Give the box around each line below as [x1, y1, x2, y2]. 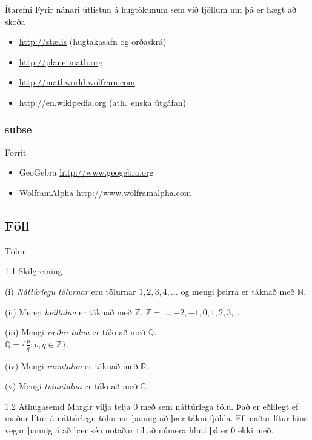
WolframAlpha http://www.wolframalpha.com [19, 186, 191, 199]
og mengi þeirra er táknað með [181, 284, 295, 297]
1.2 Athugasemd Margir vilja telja [5, 399, 131, 412]
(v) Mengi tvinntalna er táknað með [5, 379, 138, 392]
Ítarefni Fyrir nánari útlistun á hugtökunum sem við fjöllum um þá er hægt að [5, 3, 296, 15]
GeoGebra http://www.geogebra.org [19, 166, 154, 179]
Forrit [5, 145, 27, 158]
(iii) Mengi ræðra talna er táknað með [5, 326, 145, 338]
